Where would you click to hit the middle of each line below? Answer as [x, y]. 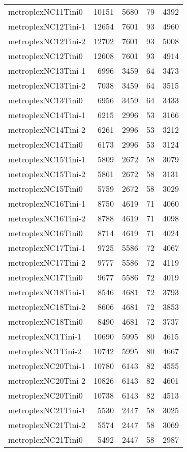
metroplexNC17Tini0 [45, 277]
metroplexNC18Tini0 [45, 321]
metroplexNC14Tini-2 [47, 130]
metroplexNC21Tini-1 [47, 410]
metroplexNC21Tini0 [45, 440]
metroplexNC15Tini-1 [47, 159]
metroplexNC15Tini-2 [47, 174]
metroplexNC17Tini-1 [47, 248]
